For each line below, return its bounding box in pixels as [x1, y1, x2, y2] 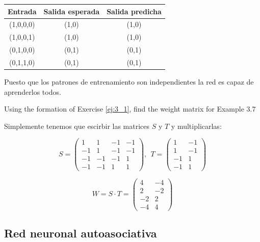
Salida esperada [43, 6, 100, 16]
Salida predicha [107, 6, 162, 16]
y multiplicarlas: [171, 120, 222, 131]
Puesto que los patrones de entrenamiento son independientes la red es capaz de [4, 76, 254, 87]
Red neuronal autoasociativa [4, 225, 157, 241]
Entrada [8, 6, 37, 16]
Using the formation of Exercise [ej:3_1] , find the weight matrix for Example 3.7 [4, 103, 256, 114]
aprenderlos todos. [4, 86, 61, 97]
